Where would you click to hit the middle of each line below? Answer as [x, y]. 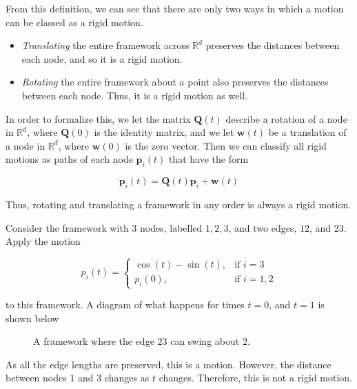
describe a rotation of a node [286, 118]
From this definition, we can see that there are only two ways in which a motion [175, 8]
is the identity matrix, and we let [164, 132]
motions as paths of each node [69, 159]
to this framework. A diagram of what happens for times [125, 305]
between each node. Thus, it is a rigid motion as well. [135, 95]
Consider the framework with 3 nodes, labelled [104, 227]
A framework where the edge [94, 341]
